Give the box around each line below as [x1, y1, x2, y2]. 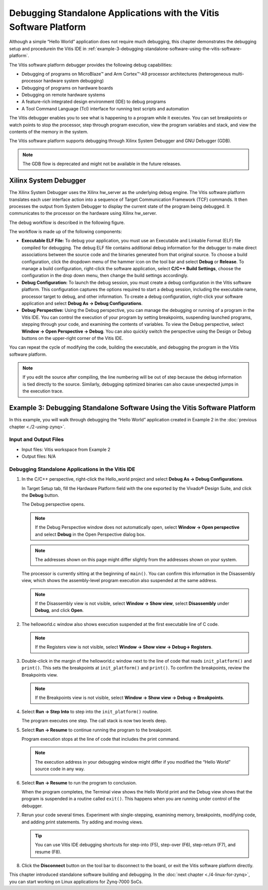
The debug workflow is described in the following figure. [9, 219, 125, 225]
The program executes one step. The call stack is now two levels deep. [21, 718, 167, 724]
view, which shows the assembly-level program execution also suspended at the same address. [21, 578, 218, 584]
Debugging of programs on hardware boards [21, 85, 114, 91]
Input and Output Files [9, 436, 64, 443]
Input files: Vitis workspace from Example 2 [21, 446, 111, 452]
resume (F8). [35, 849, 62, 855]
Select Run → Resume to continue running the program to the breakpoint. [21, 727, 172, 733]
